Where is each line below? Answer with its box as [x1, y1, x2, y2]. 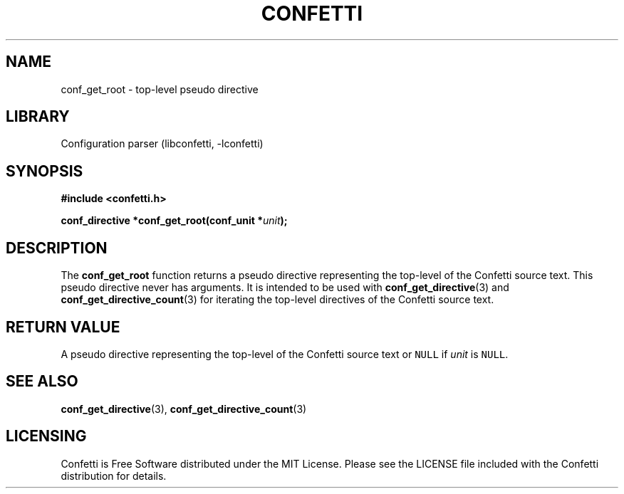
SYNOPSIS [6, 162, 83, 180]
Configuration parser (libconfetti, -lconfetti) [61, 137, 264, 150]
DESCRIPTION [6, 238, 108, 257]
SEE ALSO [6, 372, 78, 391]
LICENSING [6, 427, 87, 446]
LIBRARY [6, 107, 70, 126]
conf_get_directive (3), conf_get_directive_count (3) [61, 402, 307, 415]
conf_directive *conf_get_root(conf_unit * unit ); [61, 214, 288, 227]
